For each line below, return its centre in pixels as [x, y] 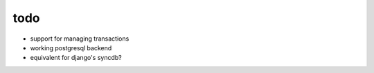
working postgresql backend [71, 48]
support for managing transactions [80, 39]
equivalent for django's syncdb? [76, 58]
